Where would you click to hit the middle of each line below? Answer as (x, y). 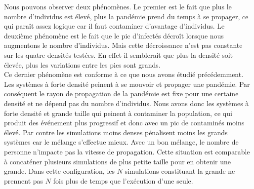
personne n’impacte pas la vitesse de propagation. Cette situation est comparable (127, 151)
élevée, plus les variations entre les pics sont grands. (82, 64)
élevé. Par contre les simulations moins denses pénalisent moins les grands (116, 132)
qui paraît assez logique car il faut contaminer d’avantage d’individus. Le (114, 26)
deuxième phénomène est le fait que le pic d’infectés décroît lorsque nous (114, 35)
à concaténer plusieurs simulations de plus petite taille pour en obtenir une (118, 161)
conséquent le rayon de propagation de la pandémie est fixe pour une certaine (121, 94)
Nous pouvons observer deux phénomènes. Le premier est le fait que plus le (118, 6)
